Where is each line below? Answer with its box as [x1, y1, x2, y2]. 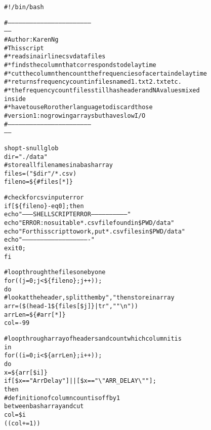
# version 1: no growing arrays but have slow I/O [4, 112, 146, 119]
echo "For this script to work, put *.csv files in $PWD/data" [4, 227, 185, 235]
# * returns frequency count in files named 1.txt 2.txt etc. [4, 78, 182, 86]
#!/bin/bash [4, 4, 44, 11]
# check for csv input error [4, 194, 84, 202]
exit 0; [4, 245, 26, 252]
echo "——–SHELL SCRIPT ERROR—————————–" [4, 211, 131, 218]
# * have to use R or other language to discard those [4, 104, 153, 111]
